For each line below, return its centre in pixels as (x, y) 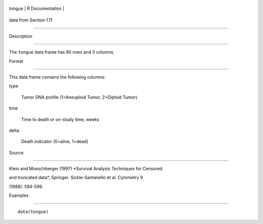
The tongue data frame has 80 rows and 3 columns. (62, 52)
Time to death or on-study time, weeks (60, 119)
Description (21, 36)
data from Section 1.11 (31, 20)
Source (16, 153)
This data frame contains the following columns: (57, 77)
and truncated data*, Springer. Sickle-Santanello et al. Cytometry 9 (76, 178)
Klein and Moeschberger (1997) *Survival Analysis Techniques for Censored (86, 169)
